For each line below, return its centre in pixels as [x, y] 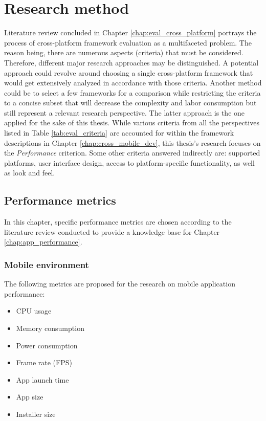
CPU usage [34, 311]
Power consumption [47, 345]
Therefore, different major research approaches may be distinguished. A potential [131, 62]
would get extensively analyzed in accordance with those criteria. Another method [133, 83]
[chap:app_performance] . [43, 242]
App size [30, 397]
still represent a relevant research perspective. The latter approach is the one [125, 112]
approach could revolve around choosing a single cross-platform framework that [129, 72]
